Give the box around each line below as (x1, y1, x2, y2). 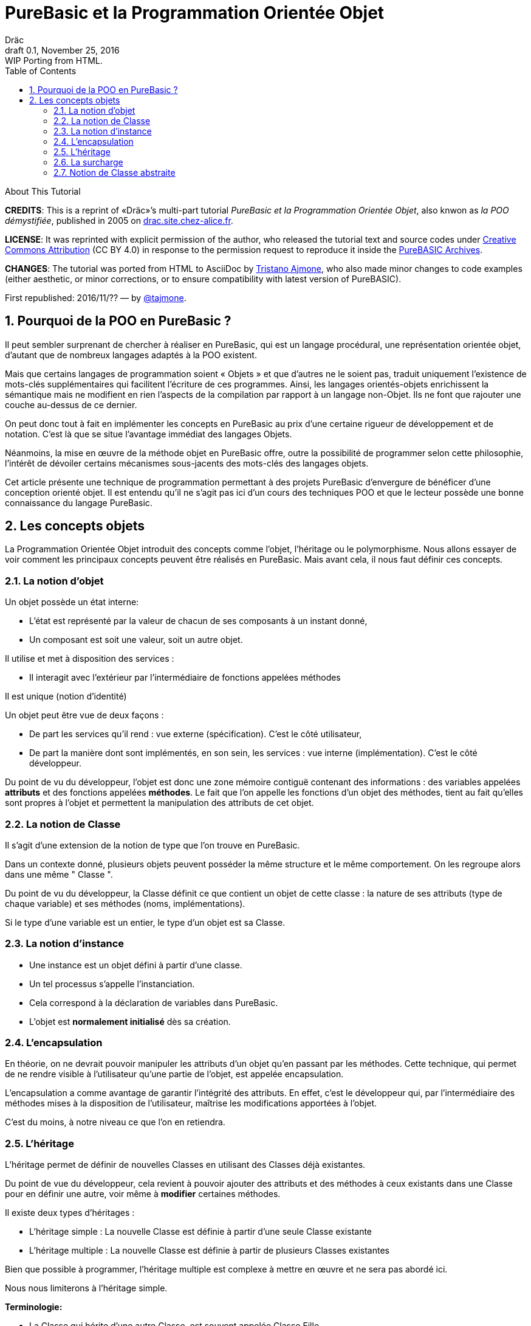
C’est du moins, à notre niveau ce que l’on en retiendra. (5, 1117, 225, 1128)
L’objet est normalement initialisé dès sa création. (29, 1016, 231, 1027)
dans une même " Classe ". (5, 869, 113, 880)
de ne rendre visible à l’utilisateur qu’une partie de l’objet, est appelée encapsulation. (5, 1069, 344, 1080)
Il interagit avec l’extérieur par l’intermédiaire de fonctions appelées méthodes (29, 672, 341, 683)
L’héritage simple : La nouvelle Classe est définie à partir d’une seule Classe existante (29, 1226, 372, 1237)
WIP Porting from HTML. (5, 55, 103, 66)
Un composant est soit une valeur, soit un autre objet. (29, 634, 243, 645)
